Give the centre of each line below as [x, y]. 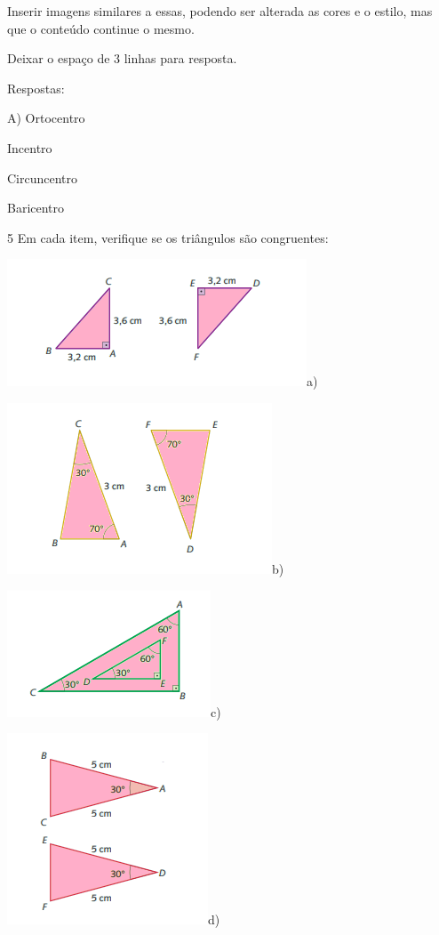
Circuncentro [43, 177]
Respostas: [36, 88]
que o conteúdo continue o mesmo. [101, 28]
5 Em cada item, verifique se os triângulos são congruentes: [168, 237]
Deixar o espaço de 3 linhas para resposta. [122, 58]
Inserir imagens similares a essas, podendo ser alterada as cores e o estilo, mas [220, 11]
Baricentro [36, 208]
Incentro [30, 147]
